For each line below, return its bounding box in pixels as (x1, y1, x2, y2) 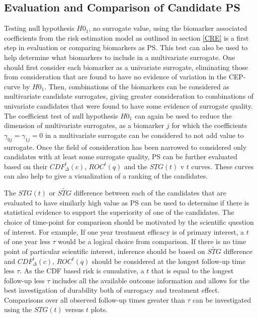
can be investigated (192, 294, 252, 305)
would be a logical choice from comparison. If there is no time (58, 236, 246, 247)
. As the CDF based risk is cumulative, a (19, 265, 144, 276)
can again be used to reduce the (134, 110, 232, 121)
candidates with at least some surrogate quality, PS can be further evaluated (4, 151, 238, 162)
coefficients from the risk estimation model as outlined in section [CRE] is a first (4, 32, 249, 43)
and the (124, 161, 148, 171)
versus (65, 304, 84, 315)
